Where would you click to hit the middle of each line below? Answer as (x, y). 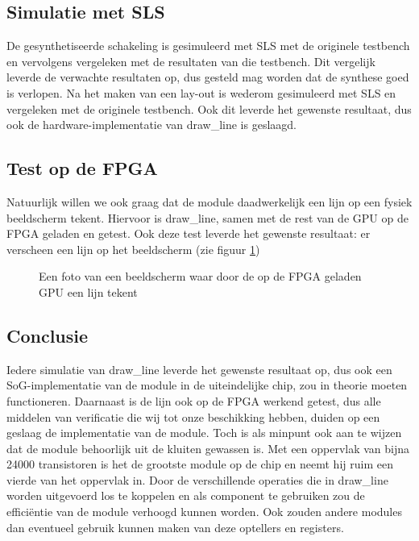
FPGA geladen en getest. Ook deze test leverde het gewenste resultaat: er (189, 233)
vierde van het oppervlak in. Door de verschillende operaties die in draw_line (197, 479)
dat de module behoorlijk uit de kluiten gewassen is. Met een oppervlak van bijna (208, 448)
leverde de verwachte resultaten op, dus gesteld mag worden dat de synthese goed (208, 77)
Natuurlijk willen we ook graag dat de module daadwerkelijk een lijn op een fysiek (209, 201)
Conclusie (48, 335)
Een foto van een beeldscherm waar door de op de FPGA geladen (200, 276)
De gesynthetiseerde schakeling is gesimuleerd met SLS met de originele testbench (208, 46)
